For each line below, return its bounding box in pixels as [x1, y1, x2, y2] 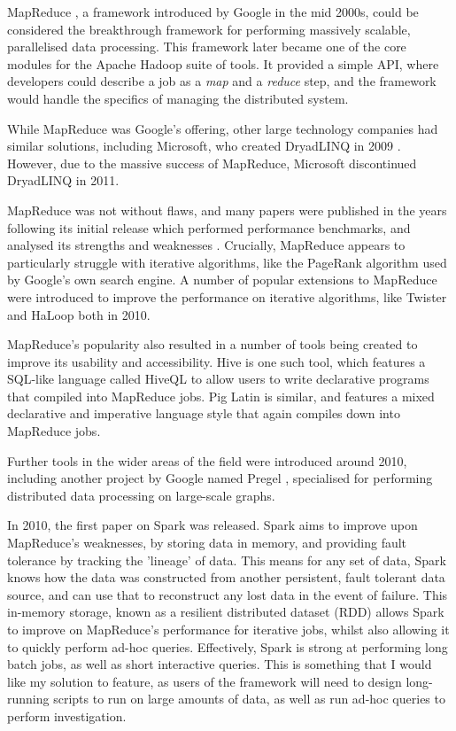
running [7, 689, 50, 708]
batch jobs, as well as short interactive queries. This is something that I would [7, 655, 432, 673]
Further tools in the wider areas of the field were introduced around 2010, [7, 451, 407, 470]
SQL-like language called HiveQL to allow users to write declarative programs [7, 369, 429, 388]
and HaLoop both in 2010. [7, 305, 151, 323]
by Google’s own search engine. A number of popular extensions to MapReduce [7, 270, 437, 289]
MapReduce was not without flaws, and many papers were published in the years [7, 200, 447, 219]
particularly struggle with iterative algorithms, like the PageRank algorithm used [7, 253, 447, 271]
